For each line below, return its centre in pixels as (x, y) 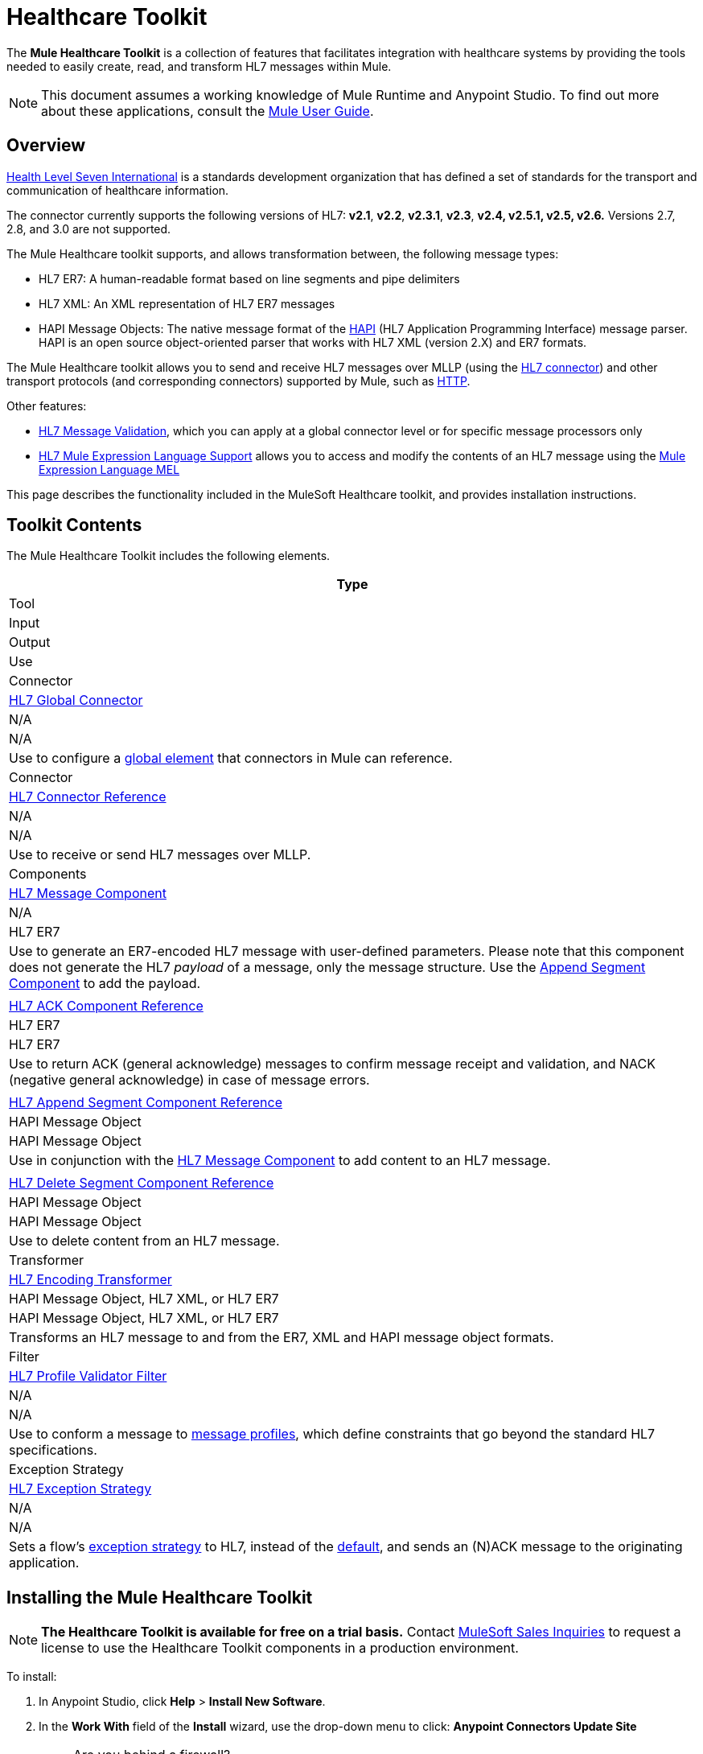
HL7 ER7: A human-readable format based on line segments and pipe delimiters (249, 278)
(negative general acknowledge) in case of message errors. (189, 1080)
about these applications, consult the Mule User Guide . (208, 111)
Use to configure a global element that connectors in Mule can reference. (231, 758)
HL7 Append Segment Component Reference (146, 1103)
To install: (32, 1677)
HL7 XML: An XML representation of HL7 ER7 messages (187, 303)
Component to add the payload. (105, 984)
